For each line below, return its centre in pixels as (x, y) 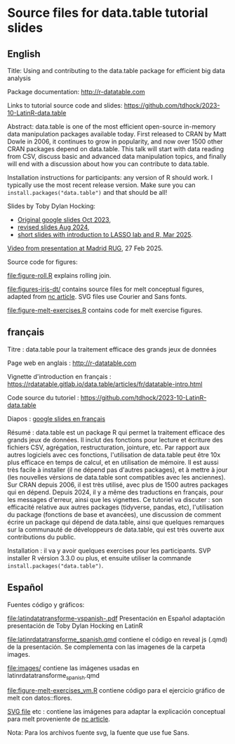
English (24, 54)
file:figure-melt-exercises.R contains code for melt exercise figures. (105, 310)
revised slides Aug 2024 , (53, 227)
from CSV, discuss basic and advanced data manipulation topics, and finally (117, 156)
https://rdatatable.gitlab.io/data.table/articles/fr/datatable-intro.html (105, 384)
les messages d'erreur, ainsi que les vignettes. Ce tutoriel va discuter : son (115, 499)
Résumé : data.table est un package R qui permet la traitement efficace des (116, 432)
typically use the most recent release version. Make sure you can (101, 185)
